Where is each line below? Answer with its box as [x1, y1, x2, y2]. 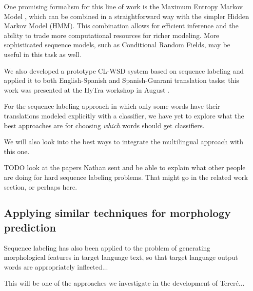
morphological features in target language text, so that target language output [4, 252, 238, 262]
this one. [4, 146, 30, 156]
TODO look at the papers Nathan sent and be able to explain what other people [4, 162, 246, 173]
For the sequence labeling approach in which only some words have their [4, 101, 220, 111]
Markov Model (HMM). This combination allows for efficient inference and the [4, 20, 239, 31]
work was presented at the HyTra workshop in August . [4, 84, 170, 95]
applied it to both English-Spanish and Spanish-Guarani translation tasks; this [4, 75, 239, 85]
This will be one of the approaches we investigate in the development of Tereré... [4, 278, 245, 288]
